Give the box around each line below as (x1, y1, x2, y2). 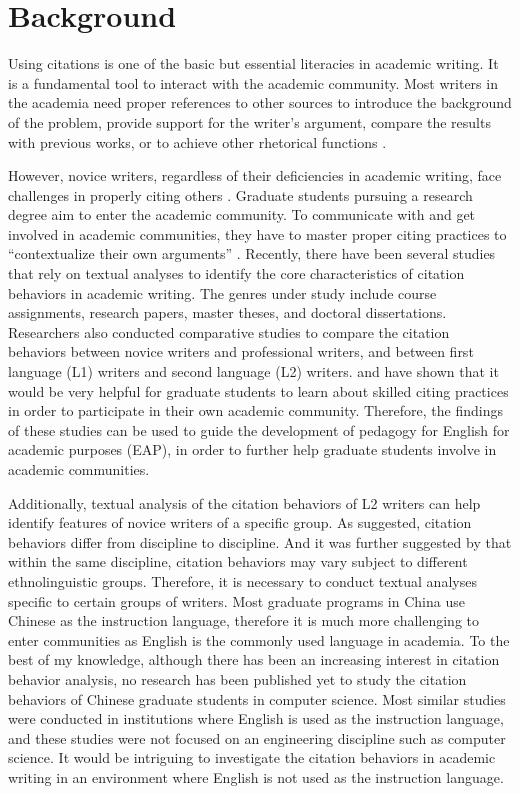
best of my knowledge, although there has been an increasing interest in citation (8, 649, 500, 670)
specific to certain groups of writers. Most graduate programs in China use (8, 590, 465, 611)
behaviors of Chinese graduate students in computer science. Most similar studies (8, 688, 506, 709)
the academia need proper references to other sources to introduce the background (8, 92, 512, 113)
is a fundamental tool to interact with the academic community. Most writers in (8, 72, 498, 93)
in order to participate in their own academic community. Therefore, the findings (8, 400, 503, 421)
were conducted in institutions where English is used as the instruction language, (8, 708, 504, 729)
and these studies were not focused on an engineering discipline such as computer (8, 727, 506, 748)
